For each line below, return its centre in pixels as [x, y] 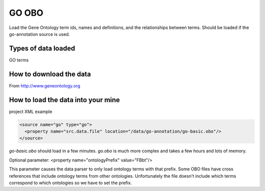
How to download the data [50, 74]
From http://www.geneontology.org [45, 85]
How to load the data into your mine [65, 100]
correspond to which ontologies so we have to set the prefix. [70, 183]
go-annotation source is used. [40, 34]
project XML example [31, 111]
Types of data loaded [42, 48]
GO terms [19, 60]
